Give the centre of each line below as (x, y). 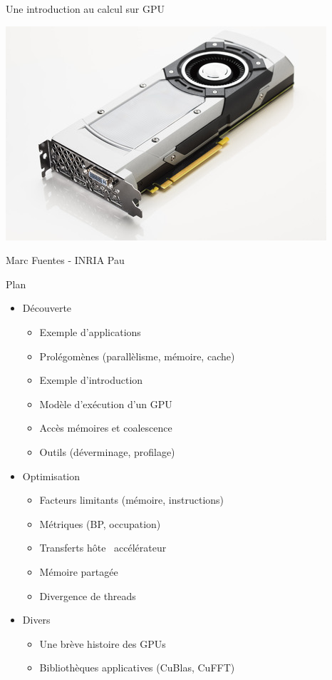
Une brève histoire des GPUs (103, 643)
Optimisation (51, 476)
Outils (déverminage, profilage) (107, 451)
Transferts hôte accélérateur (103, 548)
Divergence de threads (88, 595)
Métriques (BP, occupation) (100, 523)
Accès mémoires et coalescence (106, 428)
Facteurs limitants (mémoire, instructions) (132, 500)
